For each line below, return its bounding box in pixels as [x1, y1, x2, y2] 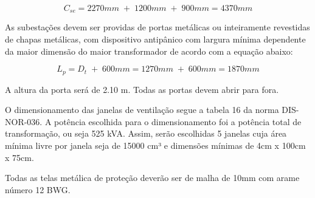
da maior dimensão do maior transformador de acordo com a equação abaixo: [5, 44, 293, 57]
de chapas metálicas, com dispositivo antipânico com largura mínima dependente [5, 33, 306, 46]
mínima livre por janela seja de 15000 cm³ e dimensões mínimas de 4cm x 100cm [5, 139, 306, 152]
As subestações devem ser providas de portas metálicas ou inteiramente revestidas [5, 21, 310, 33]
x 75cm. [5, 151, 34, 163]
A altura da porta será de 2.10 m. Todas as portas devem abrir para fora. [5, 83, 279, 95]
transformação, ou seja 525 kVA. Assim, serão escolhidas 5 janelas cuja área [5, 127, 287, 140]
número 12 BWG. [5, 183, 71, 196]
